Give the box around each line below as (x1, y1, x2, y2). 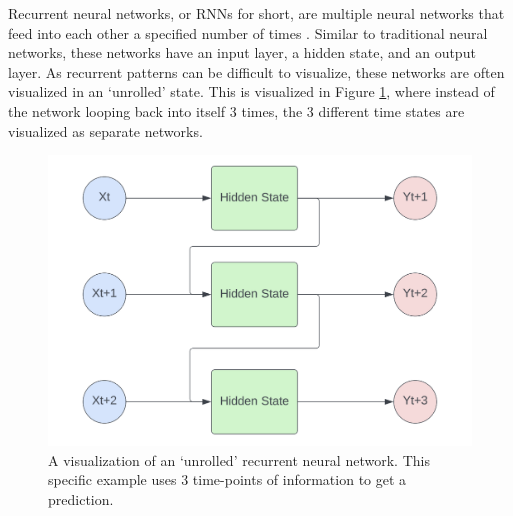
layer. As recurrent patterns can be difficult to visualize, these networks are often (8, 61, 505, 82)
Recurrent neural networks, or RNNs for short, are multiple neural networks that (8, 3, 505, 23)
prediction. (48, 489, 114, 510)
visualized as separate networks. (8, 120, 203, 141)
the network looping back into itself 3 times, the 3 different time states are (8, 100, 465, 121)
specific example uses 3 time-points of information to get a (48, 469, 407, 490)
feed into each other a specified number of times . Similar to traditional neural (8, 22, 488, 43)
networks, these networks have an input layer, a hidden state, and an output (8, 42, 476, 63)
